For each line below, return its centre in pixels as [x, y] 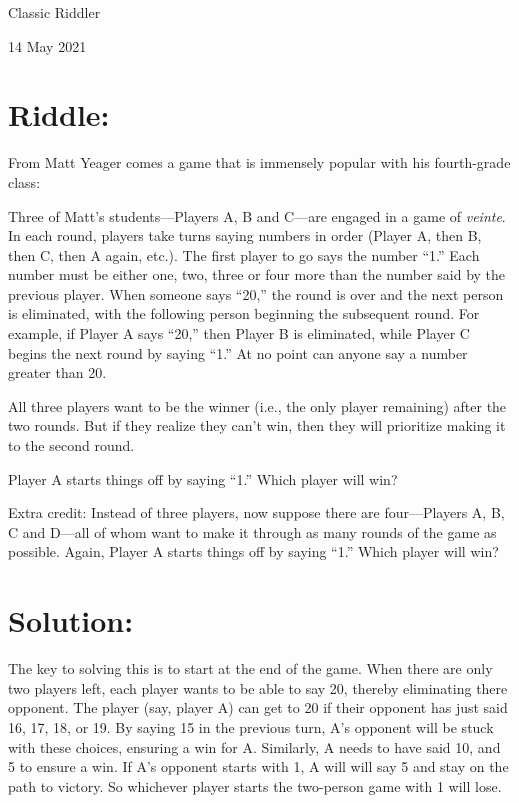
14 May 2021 [47, 45]
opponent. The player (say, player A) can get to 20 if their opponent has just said [258, 707]
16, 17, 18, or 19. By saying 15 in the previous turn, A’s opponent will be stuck [251, 726]
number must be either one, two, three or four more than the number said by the [257, 274]
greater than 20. [57, 372]
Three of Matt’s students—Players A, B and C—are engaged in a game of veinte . [257, 215]
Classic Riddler [54, 12]
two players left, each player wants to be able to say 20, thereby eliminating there [258, 687]
